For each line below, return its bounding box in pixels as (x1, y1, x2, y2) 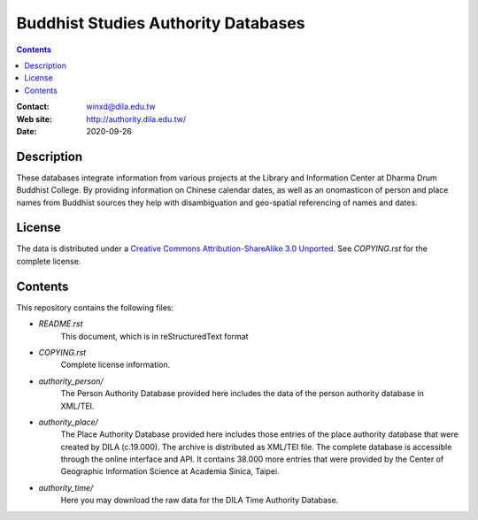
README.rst (38, 318, 83, 329)
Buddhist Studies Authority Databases (16, 13, 305, 33)
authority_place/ (38, 417, 99, 427)
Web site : (16, 113, 52, 124)
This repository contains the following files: (16, 302, 174, 313)
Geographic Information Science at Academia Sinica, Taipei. (60, 466, 280, 477)
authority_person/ (38, 376, 104, 386)
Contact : (16, 102, 50, 112)
